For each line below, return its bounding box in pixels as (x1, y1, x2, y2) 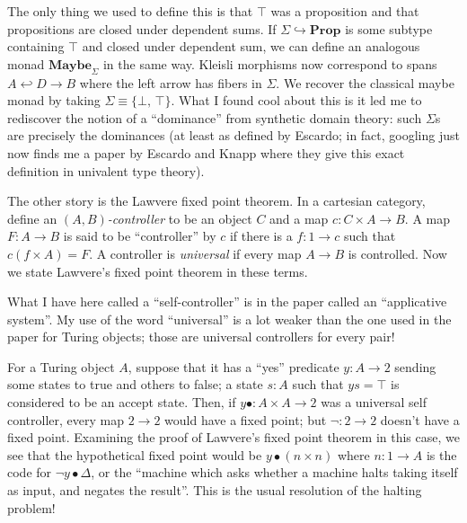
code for (7, 463, 52, 482)
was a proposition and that (270, 2, 419, 20)
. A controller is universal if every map (89, 244, 302, 262)
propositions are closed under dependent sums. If (7, 19, 277, 38)
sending (394, 357, 436, 376)
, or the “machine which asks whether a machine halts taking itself (91, 463, 458, 482)
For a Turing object (7, 357, 115, 376)
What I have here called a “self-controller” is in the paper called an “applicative (7, 292, 447, 311)
